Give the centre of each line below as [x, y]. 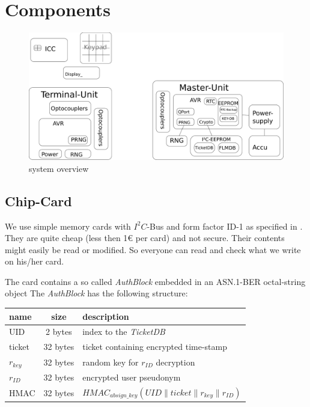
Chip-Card [38, 200]
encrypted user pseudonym [132, 377]
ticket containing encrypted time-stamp [155, 347]
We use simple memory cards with [68, 226]
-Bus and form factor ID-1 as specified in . [225, 226]
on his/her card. [35, 261]
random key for [111, 362]
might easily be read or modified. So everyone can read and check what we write [153, 249]
